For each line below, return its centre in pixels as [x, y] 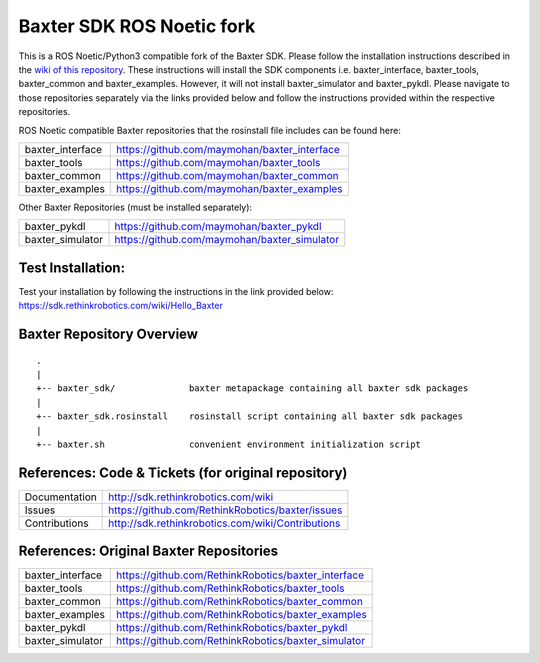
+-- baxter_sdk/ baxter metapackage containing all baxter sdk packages [252, 388]
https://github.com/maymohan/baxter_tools [218, 162]
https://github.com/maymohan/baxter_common [227, 175]
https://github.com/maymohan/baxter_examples [230, 188]
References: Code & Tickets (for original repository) [183, 472]
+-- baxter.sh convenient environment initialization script [229, 444]
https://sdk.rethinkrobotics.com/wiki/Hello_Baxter [121, 306]
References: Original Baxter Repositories [148, 551]
